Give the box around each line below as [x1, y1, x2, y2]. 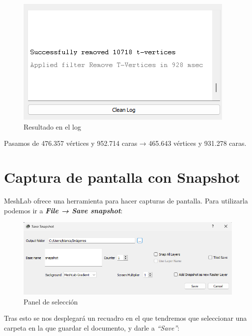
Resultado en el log [24, 121, 81, 132]
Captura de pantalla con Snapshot [4, 167, 240, 187]
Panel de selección [24, 296, 78, 306]
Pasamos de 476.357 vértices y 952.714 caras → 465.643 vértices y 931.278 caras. [4, 138, 247, 148]
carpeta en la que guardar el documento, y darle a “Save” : [4, 322, 180, 333]
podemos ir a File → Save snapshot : [4, 205, 123, 215]
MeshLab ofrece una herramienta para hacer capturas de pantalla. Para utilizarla [4, 195, 248, 205]
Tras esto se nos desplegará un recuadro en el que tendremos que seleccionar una [4, 313, 247, 323]
